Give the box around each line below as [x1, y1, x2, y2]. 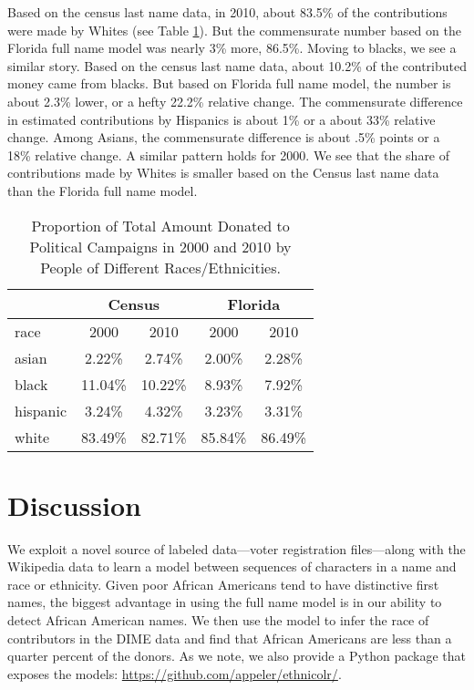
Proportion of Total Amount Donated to [31, 214, 290, 236]
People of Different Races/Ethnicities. [40, 256, 281, 278]
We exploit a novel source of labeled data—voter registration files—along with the [7, 539, 466, 558]
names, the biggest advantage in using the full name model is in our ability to [7, 592, 442, 612]
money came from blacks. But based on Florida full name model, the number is [7, 74, 451, 93]
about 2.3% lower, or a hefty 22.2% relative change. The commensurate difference [7, 91, 463, 110]
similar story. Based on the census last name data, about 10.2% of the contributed [7, 56, 467, 75]
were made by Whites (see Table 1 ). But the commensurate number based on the [7, 20, 461, 39]
